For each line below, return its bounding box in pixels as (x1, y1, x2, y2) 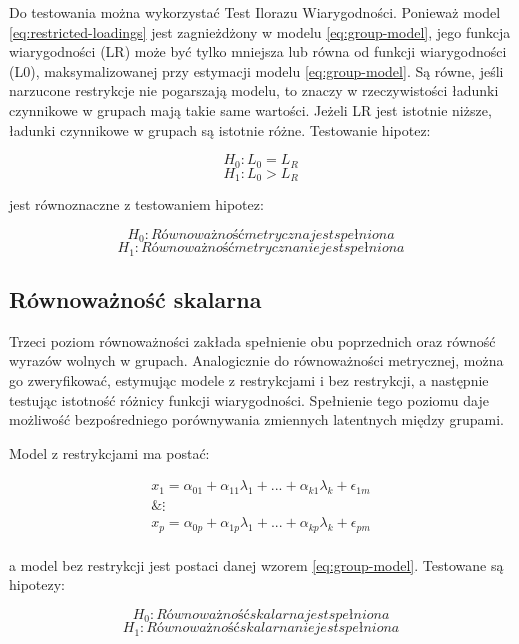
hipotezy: (9, 574, 66, 595)
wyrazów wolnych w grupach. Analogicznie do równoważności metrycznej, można (9, 350, 504, 371)
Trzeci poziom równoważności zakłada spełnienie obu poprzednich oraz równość (9, 330, 496, 351)
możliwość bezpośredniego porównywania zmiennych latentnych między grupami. (9, 409, 504, 430)
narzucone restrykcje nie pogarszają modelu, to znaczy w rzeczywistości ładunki (9, 80, 499, 101)
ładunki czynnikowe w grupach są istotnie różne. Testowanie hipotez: (9, 119, 431, 140)
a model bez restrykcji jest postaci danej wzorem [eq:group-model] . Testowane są (9, 554, 504, 575)
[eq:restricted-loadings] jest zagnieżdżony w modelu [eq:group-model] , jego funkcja (9, 21, 511, 42)
